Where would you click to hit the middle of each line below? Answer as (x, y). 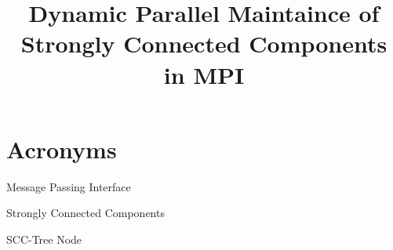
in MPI (204, 74)
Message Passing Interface (69, 186)
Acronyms (62, 149)
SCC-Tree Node (44, 239)
